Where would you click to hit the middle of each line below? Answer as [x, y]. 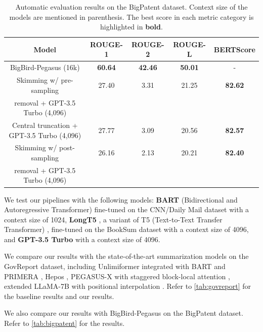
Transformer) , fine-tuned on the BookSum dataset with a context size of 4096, [126, 229]
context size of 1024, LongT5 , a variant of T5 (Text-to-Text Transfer [113, 219]
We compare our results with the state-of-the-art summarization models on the [126, 256]
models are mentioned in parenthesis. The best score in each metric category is [131, 16]
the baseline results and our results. [59, 296]
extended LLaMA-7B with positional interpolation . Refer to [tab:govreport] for [128, 286]
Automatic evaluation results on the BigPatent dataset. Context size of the [131, 7]
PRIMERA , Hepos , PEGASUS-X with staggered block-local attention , [117, 276]
